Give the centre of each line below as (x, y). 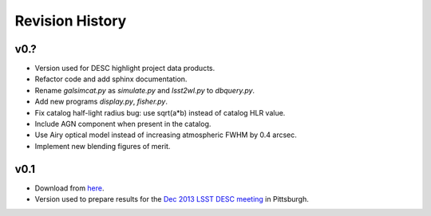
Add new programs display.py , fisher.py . (101, 102)
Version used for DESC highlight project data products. (125, 69)
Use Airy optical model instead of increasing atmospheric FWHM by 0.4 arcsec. (166, 135)
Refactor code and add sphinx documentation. (111, 79)
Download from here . (69, 188)
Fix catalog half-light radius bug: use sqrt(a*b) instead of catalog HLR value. (160, 112)
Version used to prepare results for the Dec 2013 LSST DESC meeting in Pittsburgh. (172, 199)
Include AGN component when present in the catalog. (123, 124)
